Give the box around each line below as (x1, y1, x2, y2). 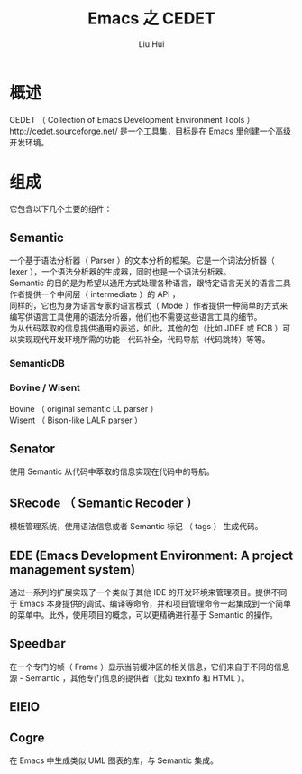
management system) (9, 562, 136, 577)
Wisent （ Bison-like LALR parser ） (9, 415, 142, 425)
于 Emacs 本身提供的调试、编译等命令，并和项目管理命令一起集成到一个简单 (9, 598, 291, 610)
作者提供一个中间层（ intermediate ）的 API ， (9, 289, 180, 300)
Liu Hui (138, 38, 165, 50)
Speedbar (9, 636, 66, 651)
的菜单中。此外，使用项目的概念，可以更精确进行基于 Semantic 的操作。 (9, 610, 278, 620)
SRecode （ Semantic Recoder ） (9, 495, 198, 510)
